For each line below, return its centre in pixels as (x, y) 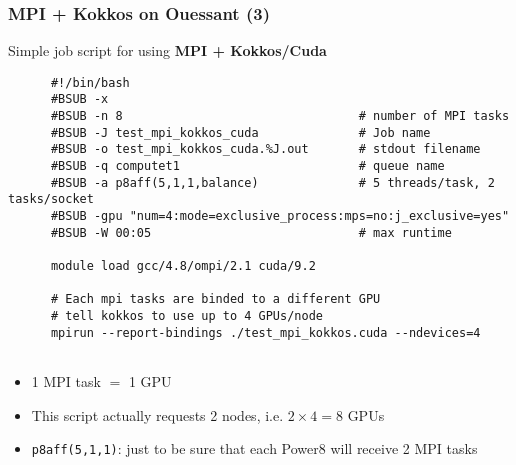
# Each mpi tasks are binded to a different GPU (215, 299)
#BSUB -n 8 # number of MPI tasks (280, 116)
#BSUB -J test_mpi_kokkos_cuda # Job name (240, 132)
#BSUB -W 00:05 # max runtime (251, 232)
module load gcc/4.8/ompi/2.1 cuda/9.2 (183, 266)
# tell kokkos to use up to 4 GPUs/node (186, 316)
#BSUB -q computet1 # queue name (247, 166)
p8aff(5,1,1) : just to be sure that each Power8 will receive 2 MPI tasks (254, 448)
